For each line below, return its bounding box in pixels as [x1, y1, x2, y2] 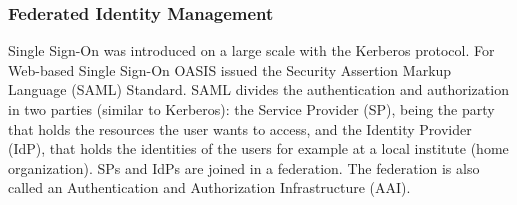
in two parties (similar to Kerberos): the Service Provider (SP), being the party [8, 99, 495, 119]
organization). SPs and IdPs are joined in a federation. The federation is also [8, 157, 480, 178]
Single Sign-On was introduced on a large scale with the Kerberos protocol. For [8, 40, 495, 61]
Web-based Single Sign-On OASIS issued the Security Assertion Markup [8, 59, 452, 80]
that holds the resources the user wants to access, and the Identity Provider [8, 118, 472, 139]
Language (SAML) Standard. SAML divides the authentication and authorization [8, 79, 509, 100]
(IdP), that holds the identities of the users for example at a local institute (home [8, 138, 509, 159]
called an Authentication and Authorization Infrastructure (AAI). [8, 177, 411, 198]
